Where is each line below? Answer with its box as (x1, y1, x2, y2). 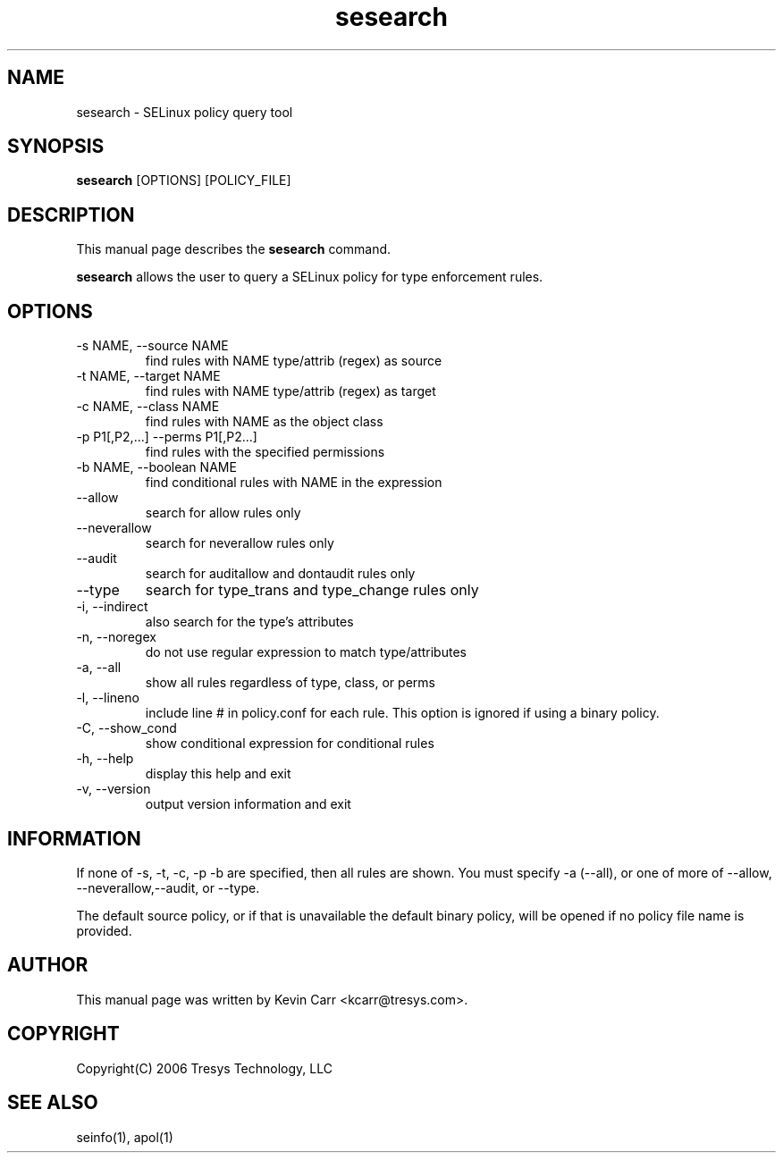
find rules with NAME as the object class (145, 414, 383, 430)
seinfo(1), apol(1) (76, 1129, 173, 1145)
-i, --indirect (76, 599, 148, 615)
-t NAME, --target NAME (76, 368, 221, 384)
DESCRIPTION (7, 203, 135, 226)
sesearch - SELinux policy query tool (76, 104, 293, 120)
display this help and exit (145, 766, 291, 782)
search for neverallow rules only (145, 535, 334, 551)
